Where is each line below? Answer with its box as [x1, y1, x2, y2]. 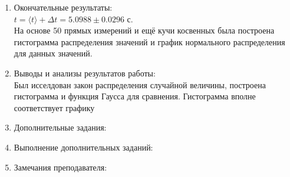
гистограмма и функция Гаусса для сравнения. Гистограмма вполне [14, 90, 256, 102]
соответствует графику [14, 101, 95, 113]
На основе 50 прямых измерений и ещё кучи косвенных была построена [14, 24, 275, 36]
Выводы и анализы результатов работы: [14, 66, 156, 79]
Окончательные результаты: [14, 1, 113, 13]
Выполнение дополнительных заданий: [14, 141, 153, 153]
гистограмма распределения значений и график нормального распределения [14, 35, 285, 48]
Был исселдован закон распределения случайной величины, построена [14, 78, 266, 91]
